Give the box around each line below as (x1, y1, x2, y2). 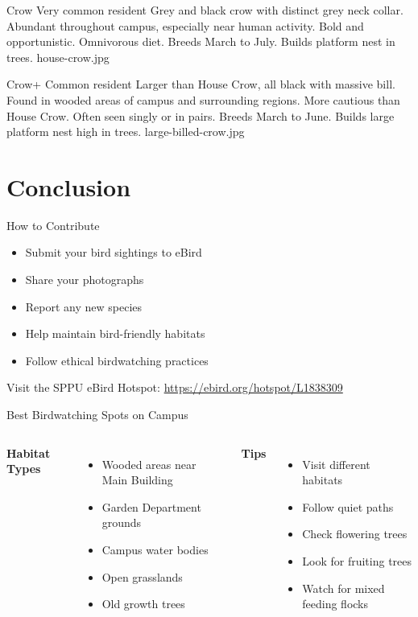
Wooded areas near (101, 455, 197, 472)
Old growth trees (101, 595, 185, 612)
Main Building (101, 471, 173, 488)
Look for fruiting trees (302, 553, 412, 569)
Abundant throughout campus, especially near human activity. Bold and (6, 17, 364, 34)
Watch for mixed (302, 579, 385, 596)
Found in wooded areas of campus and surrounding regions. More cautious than (6, 91, 400, 108)
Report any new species (25, 298, 143, 315)
